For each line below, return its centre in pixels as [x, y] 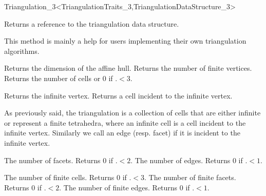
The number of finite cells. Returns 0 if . [68, 177]
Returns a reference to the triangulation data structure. [92, 23]
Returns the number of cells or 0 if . [61, 78]
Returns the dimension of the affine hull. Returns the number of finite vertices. [128, 68]
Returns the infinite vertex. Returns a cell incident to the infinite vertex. [118, 95]
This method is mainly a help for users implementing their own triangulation [125, 41]
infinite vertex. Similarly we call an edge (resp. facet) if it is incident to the [122, 133]
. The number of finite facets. [190, 177]
